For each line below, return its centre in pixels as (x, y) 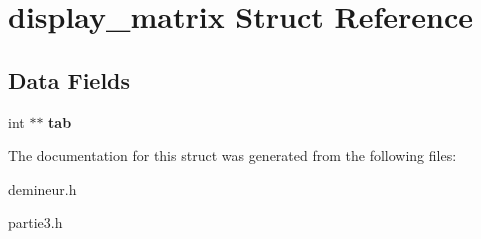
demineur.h (42, 188)
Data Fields (69, 79)
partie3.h (35, 222)
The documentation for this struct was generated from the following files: (232, 155)
